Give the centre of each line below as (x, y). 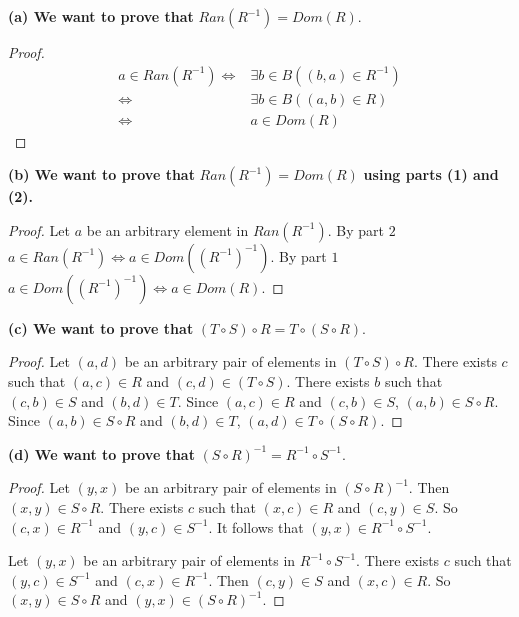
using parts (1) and (431, 174)
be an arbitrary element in (167, 229)
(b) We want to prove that (101, 174)
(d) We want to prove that (101, 453)
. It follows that (256, 526)
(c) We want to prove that (101, 327)
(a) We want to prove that (101, 16)
